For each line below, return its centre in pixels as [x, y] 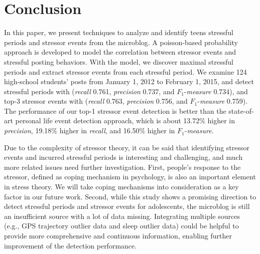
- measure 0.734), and [216, 91]
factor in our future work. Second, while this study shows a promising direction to [130, 196]
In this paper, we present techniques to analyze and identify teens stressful [119, 32]
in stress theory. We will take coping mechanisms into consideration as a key [121, 187]
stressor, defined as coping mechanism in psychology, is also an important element [130, 177]
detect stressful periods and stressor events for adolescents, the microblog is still [127, 206]
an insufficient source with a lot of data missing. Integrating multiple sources [122, 216]
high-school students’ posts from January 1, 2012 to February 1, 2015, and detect [129, 81]
